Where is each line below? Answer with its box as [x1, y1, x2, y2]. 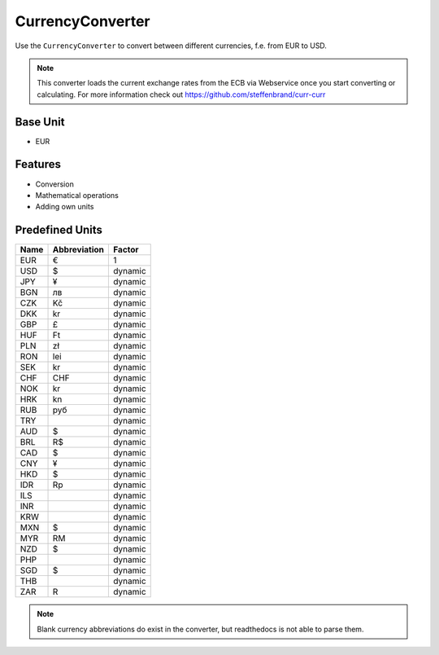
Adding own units [35, 202, 94, 212]
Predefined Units [15, 223, 103, 237]
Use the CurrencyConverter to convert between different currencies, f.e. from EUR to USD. [15, 41, 327, 51]
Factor [112, 244, 139, 256]
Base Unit [15, 115, 65, 129]
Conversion [35, 179, 75, 189]
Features [15, 157, 61, 171]
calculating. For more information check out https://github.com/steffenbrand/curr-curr [37, 90, 326, 99]
